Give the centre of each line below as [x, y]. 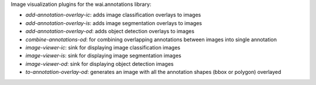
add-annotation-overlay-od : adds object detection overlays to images [110, 31]
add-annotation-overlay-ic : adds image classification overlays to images [113, 15]
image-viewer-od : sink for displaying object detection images [99, 63]
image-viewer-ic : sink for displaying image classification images [103, 47]
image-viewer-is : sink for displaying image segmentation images [103, 56]
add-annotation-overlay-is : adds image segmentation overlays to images [114, 23]
